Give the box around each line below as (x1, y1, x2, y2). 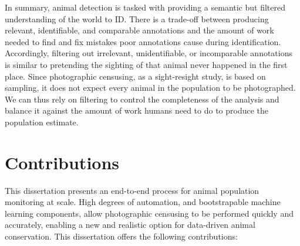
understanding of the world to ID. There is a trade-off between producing (5, 12, 269, 25)
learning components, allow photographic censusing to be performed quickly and (5, 207, 294, 219)
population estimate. (5, 115, 79, 128)
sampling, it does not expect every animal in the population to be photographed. (5, 81, 296, 94)
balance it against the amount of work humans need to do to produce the (5, 104, 269, 117)
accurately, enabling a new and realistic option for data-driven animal (5, 218, 255, 231)
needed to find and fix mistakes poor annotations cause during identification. (5, 35, 281, 47)
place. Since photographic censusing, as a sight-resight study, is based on (5, 70, 266, 82)
